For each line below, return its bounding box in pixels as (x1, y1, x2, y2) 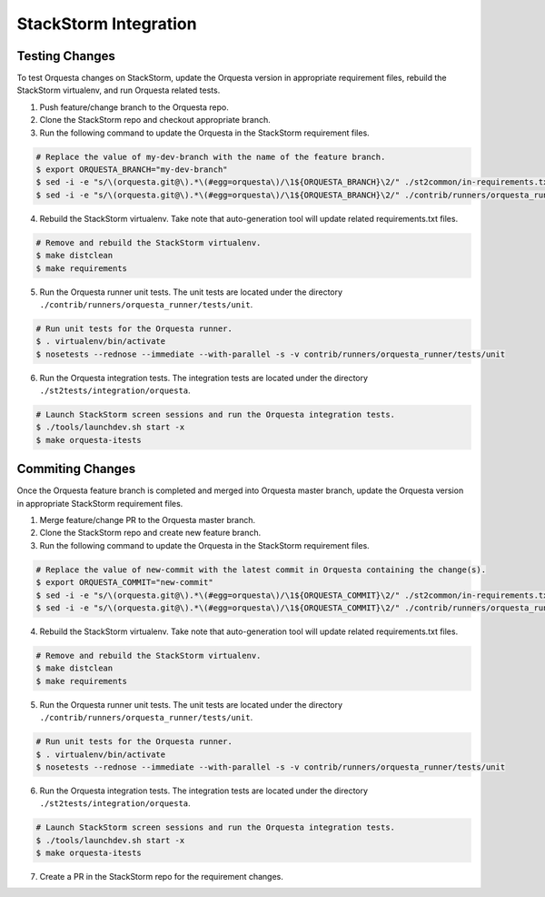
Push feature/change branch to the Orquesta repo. (39, 101, 229, 113)
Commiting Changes (16, 461, 136, 477)
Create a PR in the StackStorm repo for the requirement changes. (39, 872, 283, 882)
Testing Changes (16, 48, 115, 64)
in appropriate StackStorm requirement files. (16, 498, 183, 509)
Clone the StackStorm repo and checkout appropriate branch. (39, 115, 272, 126)
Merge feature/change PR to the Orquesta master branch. (39, 515, 256, 526)
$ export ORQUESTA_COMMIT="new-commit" (35, 578, 213, 588)
